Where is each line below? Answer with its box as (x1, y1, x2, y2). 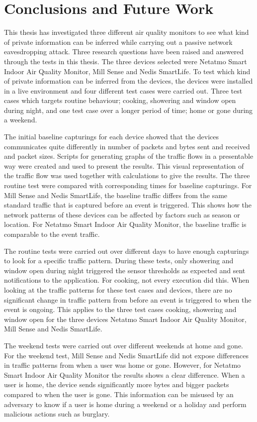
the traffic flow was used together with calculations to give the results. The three (4, 170, 250, 181)
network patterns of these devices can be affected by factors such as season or (4, 209, 240, 219)
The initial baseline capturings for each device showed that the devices (4, 131, 219, 142)
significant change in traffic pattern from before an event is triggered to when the (4, 294, 252, 305)
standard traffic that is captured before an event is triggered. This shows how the (4, 200, 252, 210)
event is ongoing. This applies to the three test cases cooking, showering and (4, 304, 237, 315)
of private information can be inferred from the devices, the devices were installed (4, 76, 253, 86)
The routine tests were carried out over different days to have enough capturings (4, 245, 249, 256)
